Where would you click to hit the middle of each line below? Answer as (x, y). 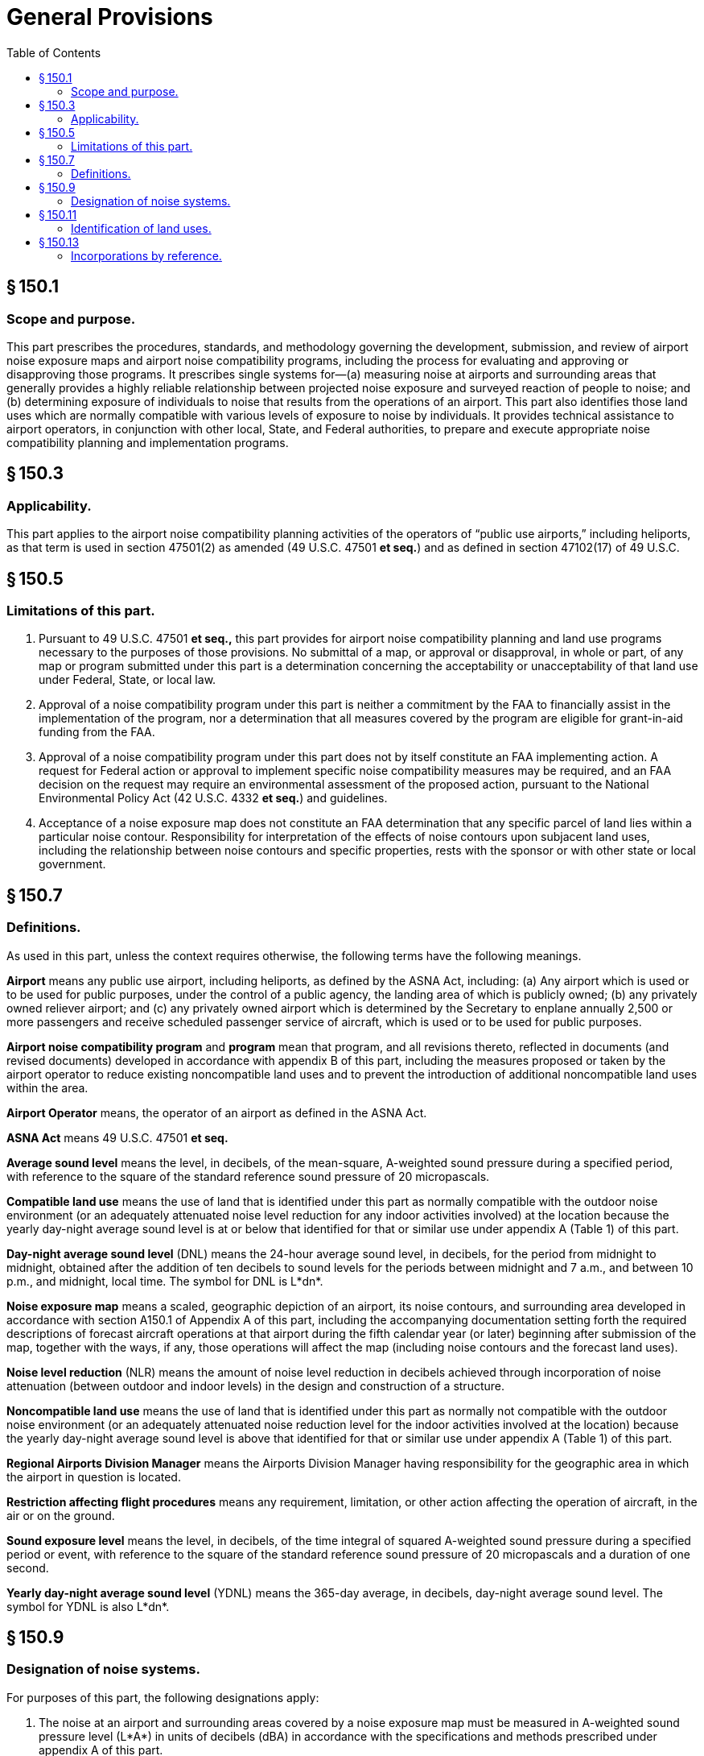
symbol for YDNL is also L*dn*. (88, 1606)
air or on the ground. (61, 1515)
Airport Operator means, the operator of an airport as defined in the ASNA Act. (217, 1112)
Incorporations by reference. (146, 255)
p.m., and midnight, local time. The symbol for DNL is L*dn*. (165, 1281)
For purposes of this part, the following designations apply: (163, 1697)
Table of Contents (54, 52)
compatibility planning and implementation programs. (148, 442)
